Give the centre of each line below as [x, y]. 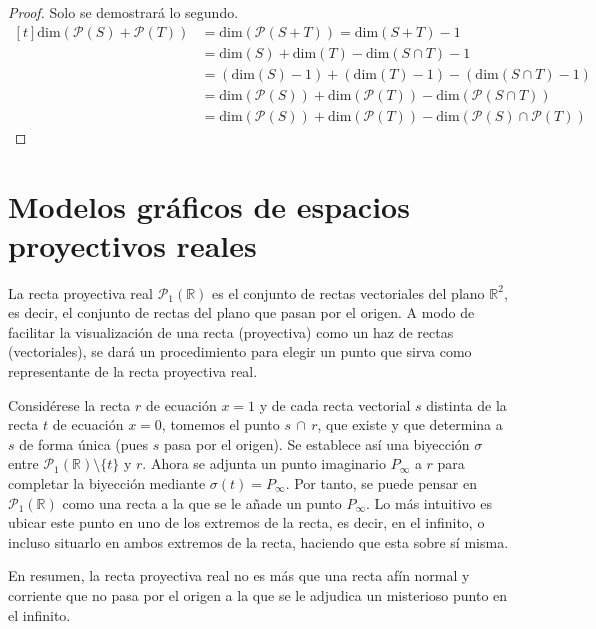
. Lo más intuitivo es [429, 502]
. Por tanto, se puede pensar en [381, 483]
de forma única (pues [84, 443]
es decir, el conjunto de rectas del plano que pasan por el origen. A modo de [241, 312]
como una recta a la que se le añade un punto [202, 502]
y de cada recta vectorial [335, 404]
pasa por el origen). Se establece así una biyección [316, 443]
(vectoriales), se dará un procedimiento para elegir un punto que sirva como [240, 351]
